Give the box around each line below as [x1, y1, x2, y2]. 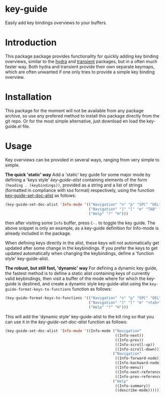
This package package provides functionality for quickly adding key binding [5, 53, 159, 59]
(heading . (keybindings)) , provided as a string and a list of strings [5, 182, 143, 188]
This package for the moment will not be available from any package [5, 107, 144, 114]
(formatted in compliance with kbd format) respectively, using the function [5, 187, 155, 193]
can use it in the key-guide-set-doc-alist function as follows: [5, 319, 128, 325]
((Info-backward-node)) [114, 361, 164, 366]
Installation [5, 92, 52, 103]
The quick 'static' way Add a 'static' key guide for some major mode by [5, 171, 151, 178]
